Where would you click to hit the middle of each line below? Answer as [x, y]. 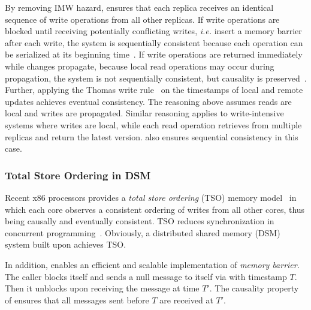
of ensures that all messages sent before [77, 300]
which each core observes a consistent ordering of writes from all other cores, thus [155, 209]
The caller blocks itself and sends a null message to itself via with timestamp [146, 276]
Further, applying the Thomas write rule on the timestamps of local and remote [154, 90]
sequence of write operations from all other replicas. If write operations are [142, 19]
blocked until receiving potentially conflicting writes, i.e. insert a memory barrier [153, 31]
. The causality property [254, 288]
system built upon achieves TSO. [66, 244]
